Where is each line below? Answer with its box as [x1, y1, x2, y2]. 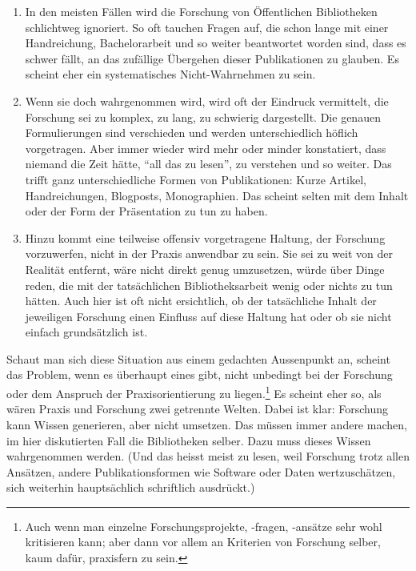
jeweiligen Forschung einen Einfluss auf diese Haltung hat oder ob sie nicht [25, 308, 392, 324]
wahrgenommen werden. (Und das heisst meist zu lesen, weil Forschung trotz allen [6, 448, 410, 464]
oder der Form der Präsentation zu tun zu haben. [25, 203, 268, 219]
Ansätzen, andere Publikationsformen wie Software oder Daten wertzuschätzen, [6, 463, 396, 480]
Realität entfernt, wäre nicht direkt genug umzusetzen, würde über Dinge [25, 260, 385, 277]
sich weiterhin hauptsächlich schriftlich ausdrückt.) [6, 479, 255, 496]
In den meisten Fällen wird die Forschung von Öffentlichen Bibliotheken [25, 3, 378, 19]
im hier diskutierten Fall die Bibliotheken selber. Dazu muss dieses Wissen [6, 432, 371, 448]
